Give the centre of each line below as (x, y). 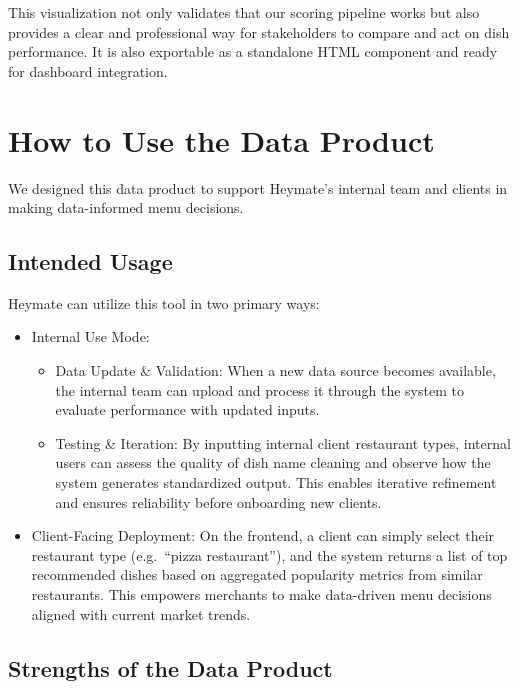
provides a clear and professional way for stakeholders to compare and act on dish (259, 31)
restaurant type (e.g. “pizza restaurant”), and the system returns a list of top (269, 554)
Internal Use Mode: (90, 336)
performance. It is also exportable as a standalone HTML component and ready (253, 51)
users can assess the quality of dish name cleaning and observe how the (273, 462)
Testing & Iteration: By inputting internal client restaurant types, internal (283, 442)
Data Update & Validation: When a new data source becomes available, (275, 370)
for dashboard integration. (88, 70)
